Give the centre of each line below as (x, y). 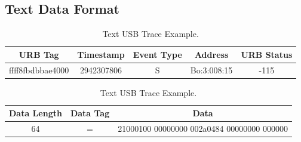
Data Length (36, 113)
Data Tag (90, 113)
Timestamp (101, 54)
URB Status (267, 54)
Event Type (157, 54)
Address (211, 54)
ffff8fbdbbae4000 (39, 70)
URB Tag (39, 54)
